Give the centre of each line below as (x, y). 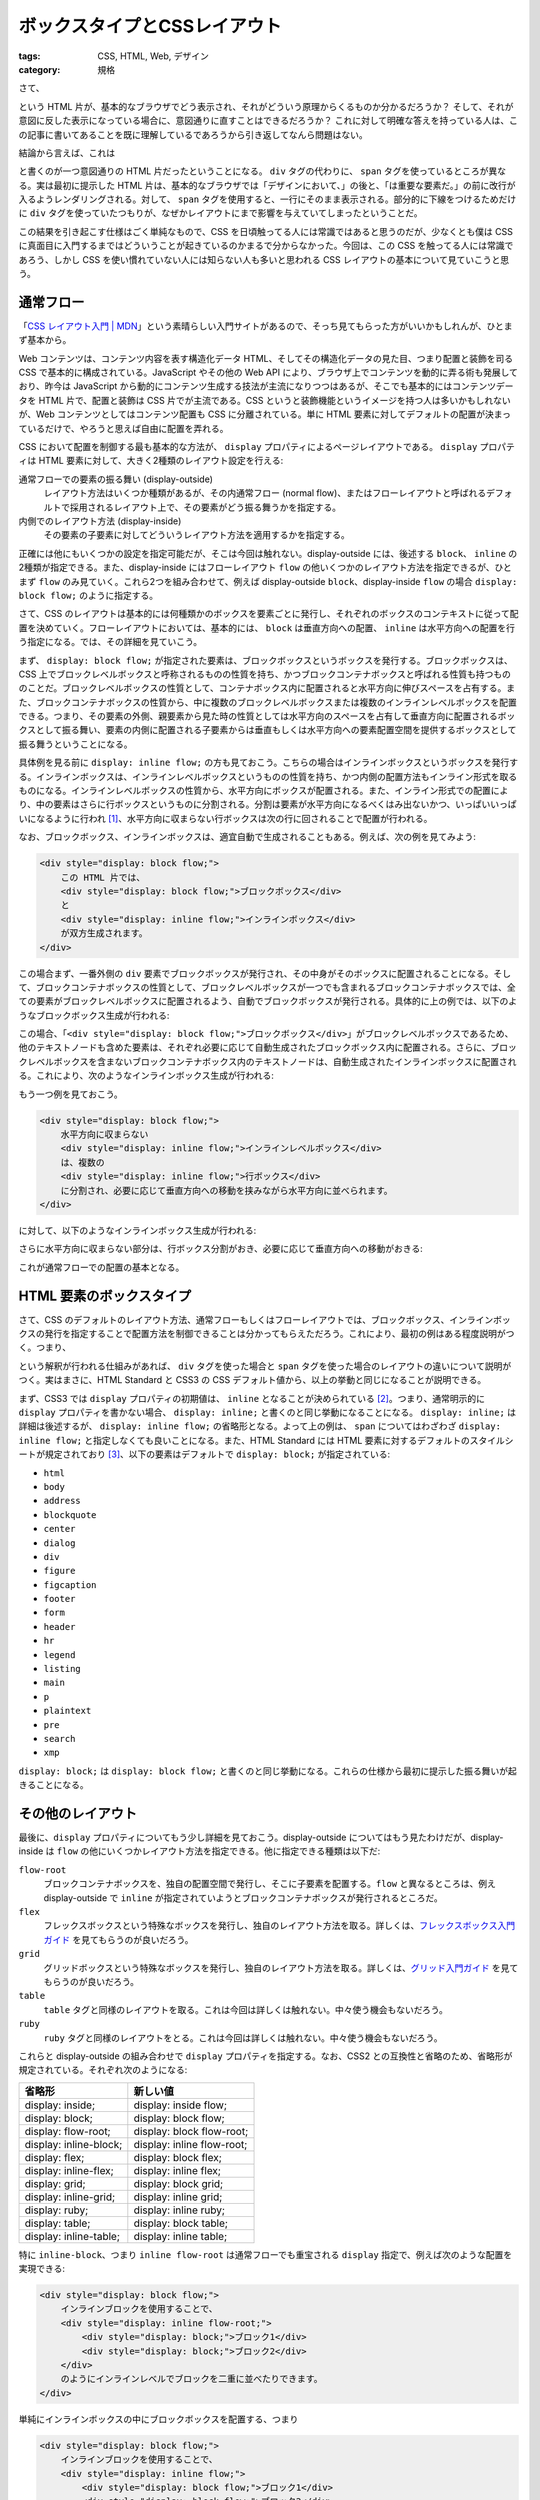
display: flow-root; (67, 2131)
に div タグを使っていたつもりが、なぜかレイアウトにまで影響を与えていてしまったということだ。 (221, 213)
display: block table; (181, 2223)
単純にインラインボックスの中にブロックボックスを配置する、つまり (158, 2419)
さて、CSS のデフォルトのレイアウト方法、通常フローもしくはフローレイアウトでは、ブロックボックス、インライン (256, 1319)
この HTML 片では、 (102, 877)
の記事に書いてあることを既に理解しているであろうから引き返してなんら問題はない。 (193, 134)
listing (62, 1669)
